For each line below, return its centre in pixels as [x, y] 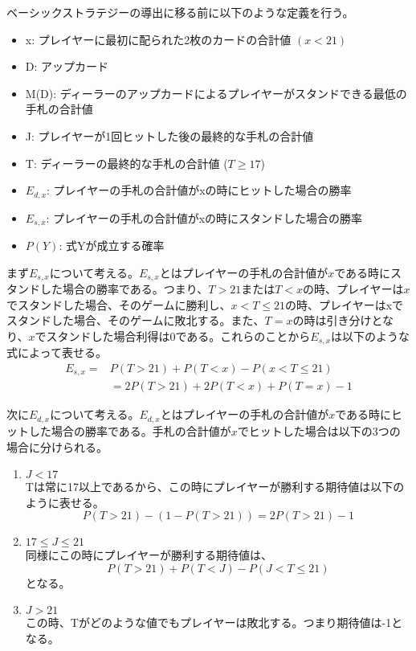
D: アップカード [67, 66]
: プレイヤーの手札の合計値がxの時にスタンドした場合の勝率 [204, 217]
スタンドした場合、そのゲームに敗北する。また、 [136, 320]
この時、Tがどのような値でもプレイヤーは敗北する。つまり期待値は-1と [214, 622]
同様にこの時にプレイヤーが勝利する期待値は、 [149, 555]
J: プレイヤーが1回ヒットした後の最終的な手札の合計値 [169, 135]
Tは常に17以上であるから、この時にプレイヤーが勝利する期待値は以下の [215, 487]
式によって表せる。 [57, 352]
